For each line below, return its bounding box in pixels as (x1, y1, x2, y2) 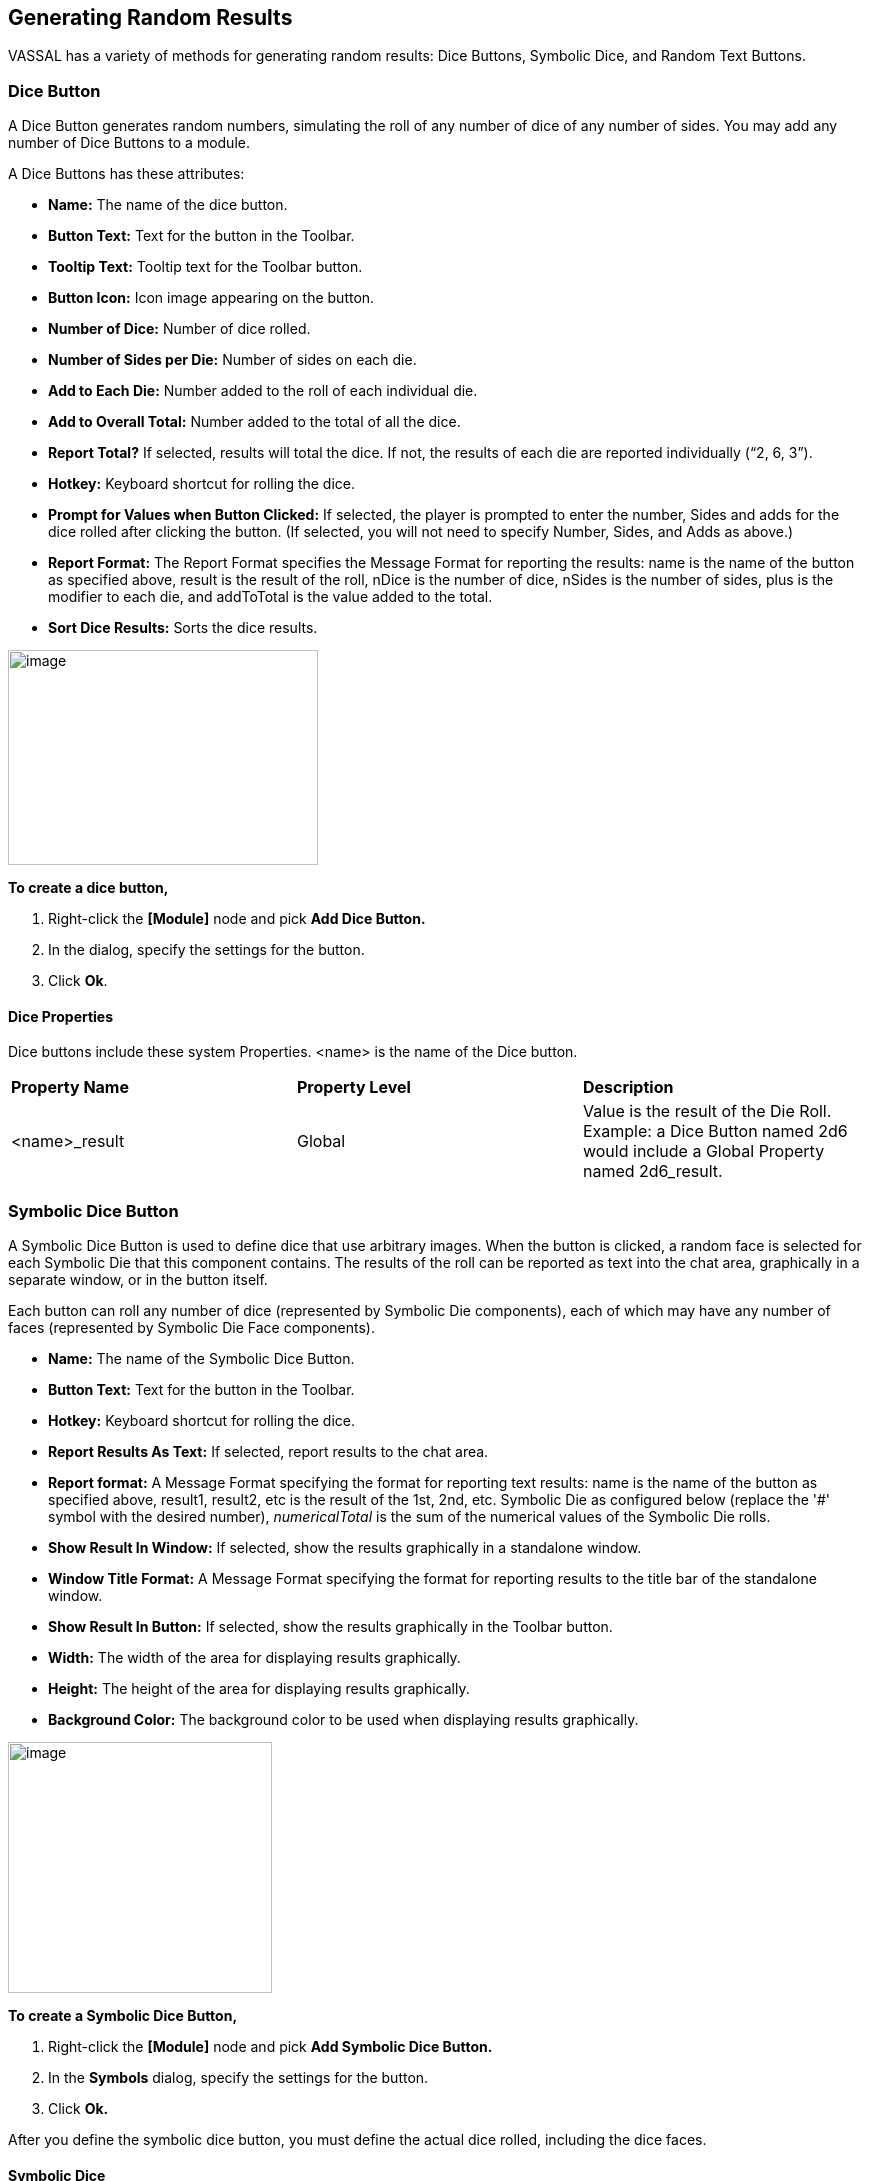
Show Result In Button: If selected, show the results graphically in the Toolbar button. (48, 1618, 613, 1636)
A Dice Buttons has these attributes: (8, 165, 245, 183)
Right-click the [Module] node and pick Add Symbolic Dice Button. (48, 2038, 493, 2056)
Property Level (296, 1077, 411, 1098)
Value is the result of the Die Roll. (582, 1101, 832, 1122)
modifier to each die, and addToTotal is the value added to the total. (48, 588, 493, 606)
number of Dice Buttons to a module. (8, 134, 250, 152)
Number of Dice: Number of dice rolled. (48, 320, 311, 338)
